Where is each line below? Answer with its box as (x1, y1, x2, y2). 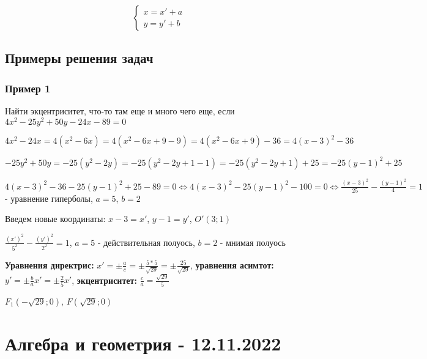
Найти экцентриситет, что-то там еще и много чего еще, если (5, 105, 235, 117)
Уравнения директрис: (5, 258, 94, 271)
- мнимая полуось (220, 235, 286, 248)
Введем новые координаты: (5, 212, 106, 225)
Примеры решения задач (5, 48, 154, 67)
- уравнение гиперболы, (5, 191, 93, 204)
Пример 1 (5, 80, 51, 95)
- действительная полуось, (97, 235, 195, 248)
